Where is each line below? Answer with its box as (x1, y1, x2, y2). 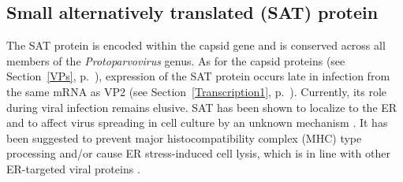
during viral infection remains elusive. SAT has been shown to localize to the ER (6, 98, 397, 115)
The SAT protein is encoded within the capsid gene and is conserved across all (6, 37, 386, 54)
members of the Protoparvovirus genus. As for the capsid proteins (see (6, 52, 345, 69)
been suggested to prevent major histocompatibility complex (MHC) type (6, 129, 362, 146)
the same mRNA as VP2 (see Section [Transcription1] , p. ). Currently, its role (6, 83, 387, 99)
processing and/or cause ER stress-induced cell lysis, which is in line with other (6, 145, 390, 162)
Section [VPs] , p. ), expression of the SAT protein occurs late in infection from (6, 68, 390, 84)
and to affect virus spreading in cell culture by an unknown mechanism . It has (6, 114, 388, 131)
